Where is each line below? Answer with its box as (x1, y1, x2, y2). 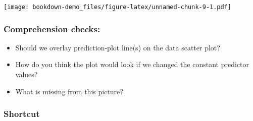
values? (15, 69, 38, 80)
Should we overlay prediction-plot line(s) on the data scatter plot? (15, 42, 220, 52)
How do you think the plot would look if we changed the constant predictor (15, 59, 249, 70)
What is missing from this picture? (15, 86, 123, 96)
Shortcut (4, 107, 40, 120)
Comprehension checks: (4, 22, 100, 35)
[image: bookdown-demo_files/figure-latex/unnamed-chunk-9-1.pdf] (4, 4, 232, 11)
